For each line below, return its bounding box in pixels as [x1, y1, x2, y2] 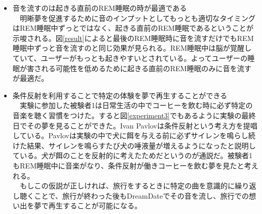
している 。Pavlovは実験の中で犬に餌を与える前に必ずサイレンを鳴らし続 [12, 130, 256, 141]
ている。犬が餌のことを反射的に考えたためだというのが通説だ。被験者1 [12, 150, 253, 161]
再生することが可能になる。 [48, 200, 142, 211]
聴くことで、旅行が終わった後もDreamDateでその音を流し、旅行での [19, 190, 249, 201]
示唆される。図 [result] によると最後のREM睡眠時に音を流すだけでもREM [12, 32, 254, 43]
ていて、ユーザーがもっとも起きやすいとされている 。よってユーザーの [12, 52, 248, 63]
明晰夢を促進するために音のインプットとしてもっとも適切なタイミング [19, 12, 256, 23]
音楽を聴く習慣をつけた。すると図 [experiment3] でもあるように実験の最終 [12, 110, 256, 120]
